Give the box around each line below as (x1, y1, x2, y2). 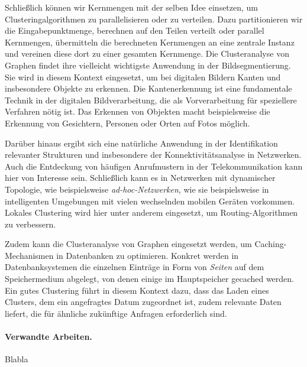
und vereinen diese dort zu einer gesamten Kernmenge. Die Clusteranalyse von (5, 47, 289, 60)
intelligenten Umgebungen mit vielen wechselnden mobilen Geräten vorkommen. (5, 194, 295, 207)
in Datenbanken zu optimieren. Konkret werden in (56, 249, 239, 261)
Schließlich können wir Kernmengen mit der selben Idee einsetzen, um (5, 1, 258, 13)
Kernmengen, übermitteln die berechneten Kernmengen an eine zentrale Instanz (5, 35, 295, 48)
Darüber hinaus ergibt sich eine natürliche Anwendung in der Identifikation (5, 137, 278, 149)
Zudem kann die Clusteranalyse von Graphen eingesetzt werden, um (5, 238, 252, 250)
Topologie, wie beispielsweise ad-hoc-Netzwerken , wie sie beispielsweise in (5, 183, 269, 195)
